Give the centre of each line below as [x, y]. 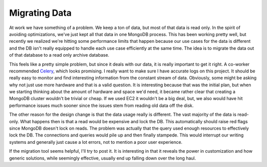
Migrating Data [40, 13]
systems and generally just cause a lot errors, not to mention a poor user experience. [96, 142]
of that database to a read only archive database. [59, 55]
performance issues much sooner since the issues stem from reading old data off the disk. [101, 105]
